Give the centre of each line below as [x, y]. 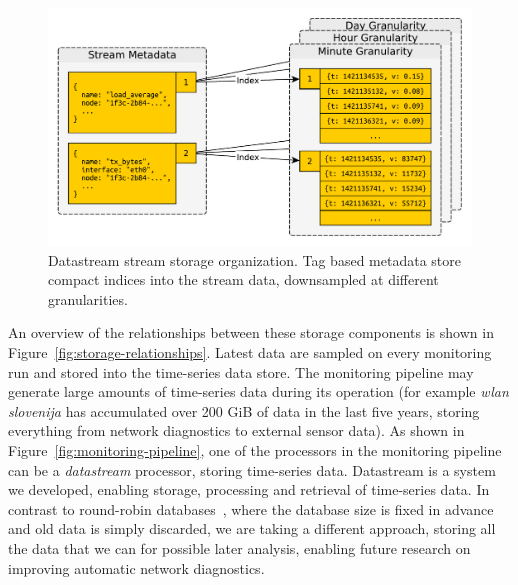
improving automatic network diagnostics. [136, 567]
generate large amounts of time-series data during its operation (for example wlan [258, 391]
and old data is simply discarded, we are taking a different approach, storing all [252, 528]
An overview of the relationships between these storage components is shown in [251, 332]
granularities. [88, 298]
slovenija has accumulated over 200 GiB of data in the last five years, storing [244, 410]
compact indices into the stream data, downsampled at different [243, 279]
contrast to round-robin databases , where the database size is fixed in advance [251, 508]
